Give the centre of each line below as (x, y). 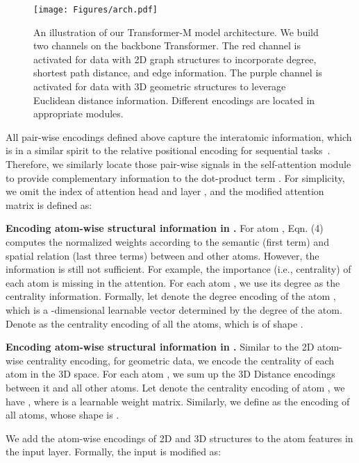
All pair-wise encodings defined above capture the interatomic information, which (179, 136)
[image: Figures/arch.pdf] (95, 10)
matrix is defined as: (49, 204)
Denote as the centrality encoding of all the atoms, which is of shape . (155, 323)
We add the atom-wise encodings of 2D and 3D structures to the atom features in (179, 438)
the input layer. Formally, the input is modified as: (114, 452)
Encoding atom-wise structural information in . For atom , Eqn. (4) (165, 228)
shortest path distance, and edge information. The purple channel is (178, 73)
